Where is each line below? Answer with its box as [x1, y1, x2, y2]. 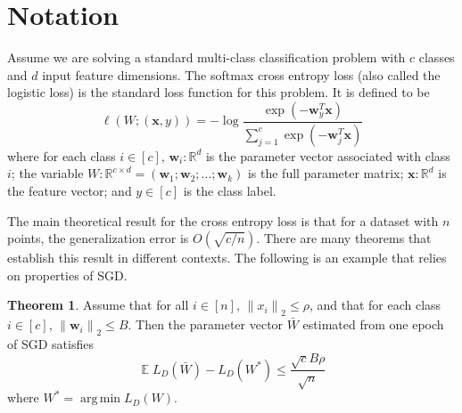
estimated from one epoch [302, 315, 444, 334]
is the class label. [183, 181, 276, 199]
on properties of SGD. [7, 265, 128, 284]
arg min [79, 393, 121, 406]
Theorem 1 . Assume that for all [7, 296, 189, 314]
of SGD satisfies [7, 334, 94, 352]
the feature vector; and [7, 181, 132, 199]
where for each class [7, 146, 116, 165]
